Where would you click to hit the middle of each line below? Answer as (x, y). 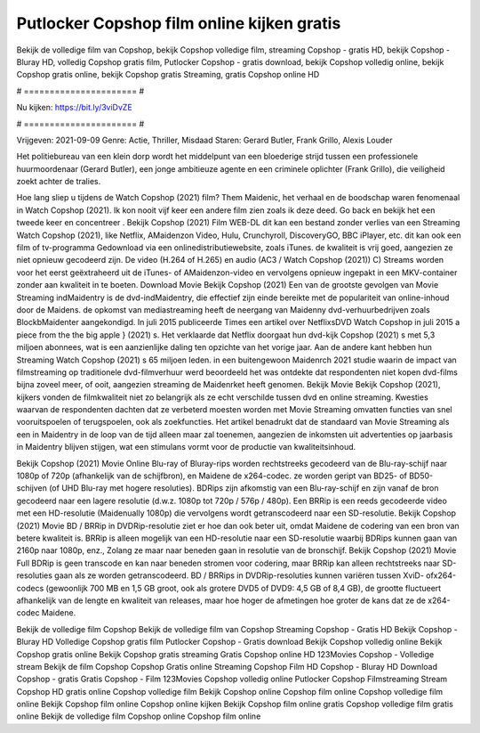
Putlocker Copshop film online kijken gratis (179, 23)
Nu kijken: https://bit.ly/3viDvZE (74, 108)
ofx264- (441, 575)
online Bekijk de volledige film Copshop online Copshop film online (139, 716)
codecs (30, 588)
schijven (32, 488)
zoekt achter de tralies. (59, 182)
